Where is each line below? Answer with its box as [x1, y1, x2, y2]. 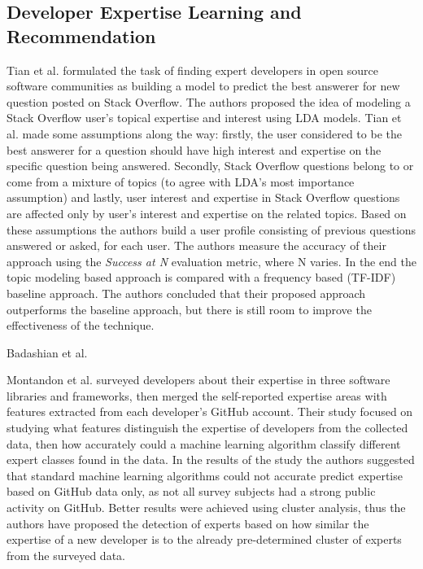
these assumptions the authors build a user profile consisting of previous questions [7, 221, 416, 238]
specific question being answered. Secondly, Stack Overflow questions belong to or [7, 157, 414, 174]
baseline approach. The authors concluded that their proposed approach [7, 284, 366, 301]
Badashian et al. [7, 344, 88, 361]
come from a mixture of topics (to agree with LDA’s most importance [7, 173, 355, 190]
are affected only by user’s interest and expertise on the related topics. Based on [7, 204, 407, 221]
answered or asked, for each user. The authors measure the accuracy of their [7, 237, 386, 254]
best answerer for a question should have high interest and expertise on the [7, 141, 382, 158]
